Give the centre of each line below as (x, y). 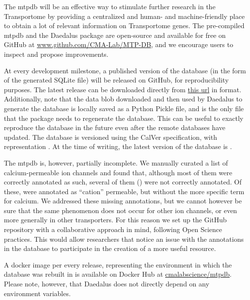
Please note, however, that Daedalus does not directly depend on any (107, 284)
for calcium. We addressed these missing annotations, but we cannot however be (123, 201)
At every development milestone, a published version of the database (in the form (125, 70)
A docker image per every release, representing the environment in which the (118, 264)
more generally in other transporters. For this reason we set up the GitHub (115, 220)
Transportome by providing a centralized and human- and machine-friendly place (124, 16)
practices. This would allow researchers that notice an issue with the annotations (124, 239)
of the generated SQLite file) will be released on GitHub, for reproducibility (116, 80)
